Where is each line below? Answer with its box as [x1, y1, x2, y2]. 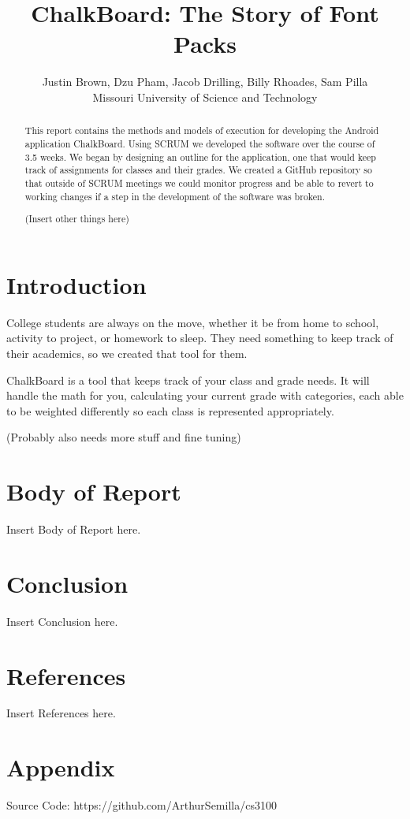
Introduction [6, 268, 147, 300]
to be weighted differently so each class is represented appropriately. [6, 402, 334, 419]
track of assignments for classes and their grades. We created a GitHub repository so [24, 163, 372, 177]
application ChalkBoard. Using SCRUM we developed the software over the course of [24, 136, 375, 150]
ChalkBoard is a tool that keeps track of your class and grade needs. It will [6, 371, 370, 388]
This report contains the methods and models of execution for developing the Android [24, 124, 379, 137]
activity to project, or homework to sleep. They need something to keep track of [6, 329, 393, 346]
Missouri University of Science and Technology [92, 88, 318, 105]
